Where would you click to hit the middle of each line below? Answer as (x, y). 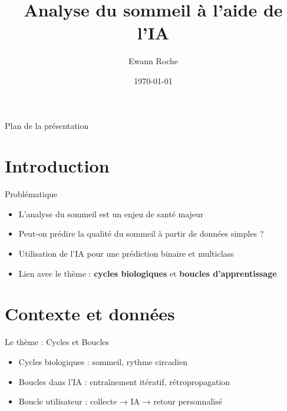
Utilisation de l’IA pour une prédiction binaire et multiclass (126, 253)
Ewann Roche (153, 61)
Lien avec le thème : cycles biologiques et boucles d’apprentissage (148, 273)
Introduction (57, 166)
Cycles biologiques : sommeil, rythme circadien (103, 361)
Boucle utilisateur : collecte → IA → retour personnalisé (120, 401)
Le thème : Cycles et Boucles (57, 342)
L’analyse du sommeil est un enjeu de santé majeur (111, 213)
